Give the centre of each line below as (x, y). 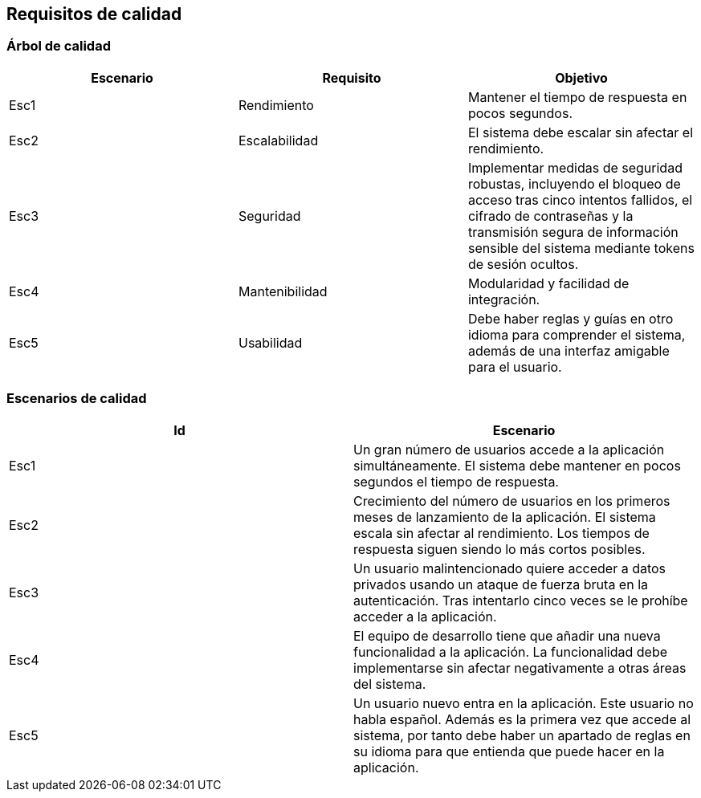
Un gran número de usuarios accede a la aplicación (509, 449)
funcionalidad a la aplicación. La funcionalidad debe (511, 651)
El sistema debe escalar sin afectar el (581, 132)
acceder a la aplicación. (425, 616)
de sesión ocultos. (523, 264)
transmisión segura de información (573, 232)
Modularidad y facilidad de (548, 283)
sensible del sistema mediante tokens (581, 248)
